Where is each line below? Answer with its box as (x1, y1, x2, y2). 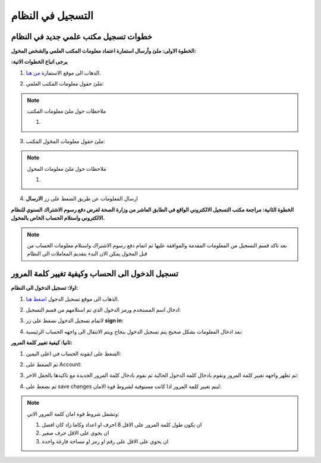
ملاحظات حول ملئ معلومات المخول (27, 165, 106, 172)
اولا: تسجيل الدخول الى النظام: (11, 284, 78, 292)
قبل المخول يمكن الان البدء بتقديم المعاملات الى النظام (27, 250, 148, 257)
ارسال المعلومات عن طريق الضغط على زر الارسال (26, 195, 138, 202)
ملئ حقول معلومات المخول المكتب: (26, 137, 105, 145)
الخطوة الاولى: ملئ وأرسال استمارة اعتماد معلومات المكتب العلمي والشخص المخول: (11, 48, 196, 55)
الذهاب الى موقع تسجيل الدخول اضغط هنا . (26, 295, 119, 302)
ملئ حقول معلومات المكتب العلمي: (26, 80, 104, 87)
